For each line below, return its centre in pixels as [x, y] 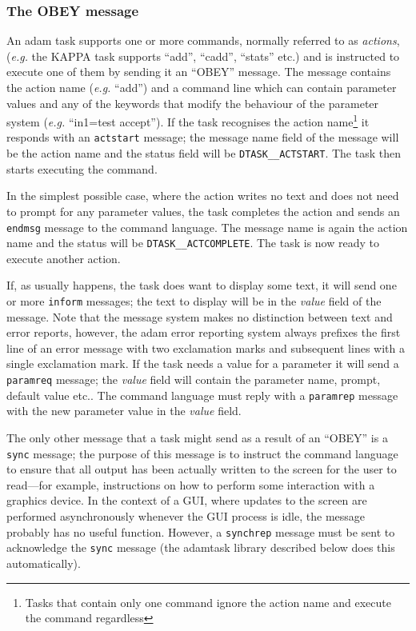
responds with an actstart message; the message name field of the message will [203, 137]
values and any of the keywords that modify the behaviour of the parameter [193, 103]
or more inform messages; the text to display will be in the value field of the [194, 301]
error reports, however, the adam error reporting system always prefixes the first [204, 332]
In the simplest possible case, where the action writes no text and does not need [203, 196]
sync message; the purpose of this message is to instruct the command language [202, 453]
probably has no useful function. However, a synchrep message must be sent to [201, 531]
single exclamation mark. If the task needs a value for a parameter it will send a [203, 363]
